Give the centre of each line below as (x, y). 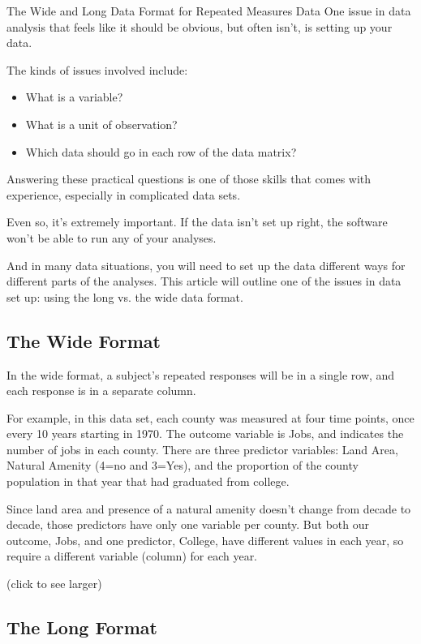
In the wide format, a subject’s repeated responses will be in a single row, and (201, 374)
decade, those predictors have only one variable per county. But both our (188, 524)
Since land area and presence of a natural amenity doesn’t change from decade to (209, 508)
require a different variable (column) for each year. (132, 556)
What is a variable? (74, 97)
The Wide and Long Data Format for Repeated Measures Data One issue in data (209, 11)
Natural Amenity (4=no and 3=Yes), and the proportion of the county (183, 465)
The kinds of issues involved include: (97, 69)
